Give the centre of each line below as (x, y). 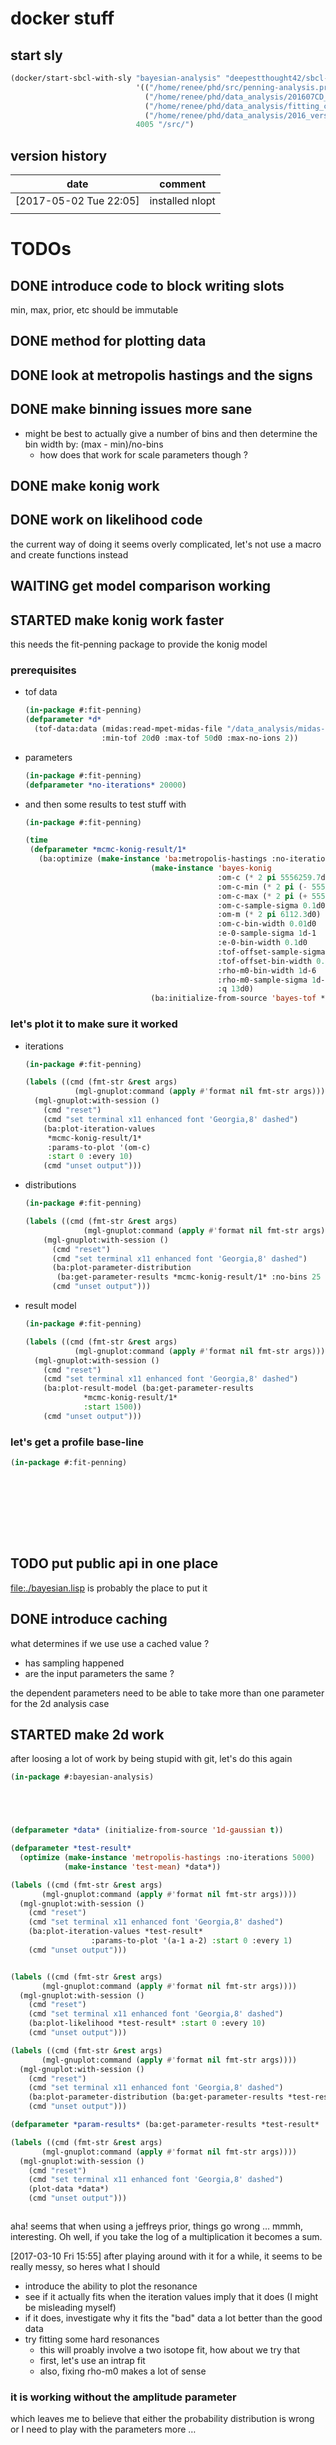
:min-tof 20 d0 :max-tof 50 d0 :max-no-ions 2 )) (200, 738)
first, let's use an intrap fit (92, 2361)
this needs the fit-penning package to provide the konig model (139, 644)
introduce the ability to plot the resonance (111, 2286)
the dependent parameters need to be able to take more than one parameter (167, 1693)
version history (59, 155)
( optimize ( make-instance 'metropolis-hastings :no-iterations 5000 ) (167, 1858)
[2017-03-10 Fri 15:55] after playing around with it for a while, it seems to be (166, 2256)
